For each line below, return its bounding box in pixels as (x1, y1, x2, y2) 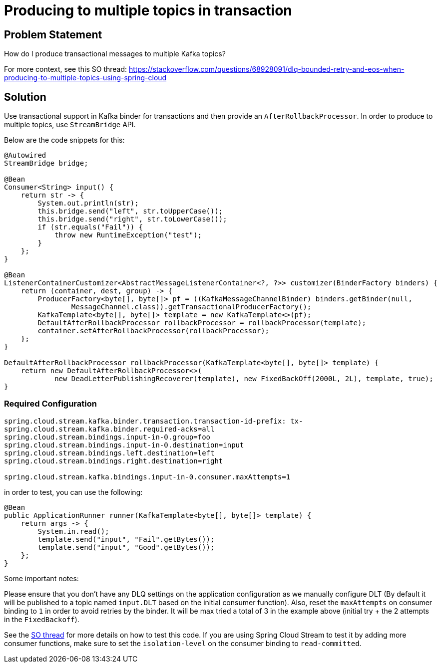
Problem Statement (4, 28, 102, 41)
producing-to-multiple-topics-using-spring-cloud (4, 73, 167, 82)
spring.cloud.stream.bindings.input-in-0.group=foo (4, 433, 211, 441)
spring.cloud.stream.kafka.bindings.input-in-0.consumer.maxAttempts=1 (4, 472, 291, 481)
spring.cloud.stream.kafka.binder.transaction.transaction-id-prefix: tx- (4, 417, 303, 425)
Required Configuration (4, 399, 97, 409)
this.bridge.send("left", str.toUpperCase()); (37, 207, 223, 216)
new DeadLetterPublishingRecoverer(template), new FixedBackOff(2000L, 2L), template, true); (54, 375, 434, 383)
